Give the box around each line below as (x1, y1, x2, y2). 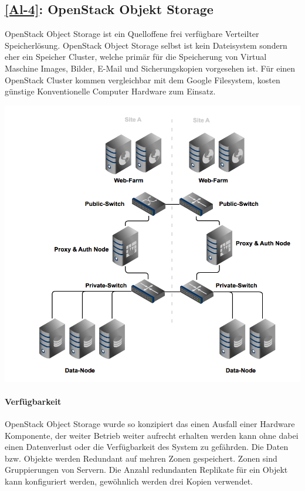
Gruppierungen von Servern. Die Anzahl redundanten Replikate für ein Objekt (5, 463, 288, 476)
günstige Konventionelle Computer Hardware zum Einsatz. (5, 85, 216, 97)
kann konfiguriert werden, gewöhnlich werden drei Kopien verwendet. (5, 475, 253, 487)
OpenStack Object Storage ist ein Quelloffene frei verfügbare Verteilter (5, 28, 259, 40)
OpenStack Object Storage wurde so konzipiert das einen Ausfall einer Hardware (5, 418, 295, 430)
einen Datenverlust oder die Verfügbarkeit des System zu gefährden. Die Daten (5, 441, 289, 453)
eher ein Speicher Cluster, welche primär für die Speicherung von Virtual (5, 50, 267, 63)
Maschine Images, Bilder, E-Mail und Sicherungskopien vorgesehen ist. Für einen (5, 62, 296, 74)
